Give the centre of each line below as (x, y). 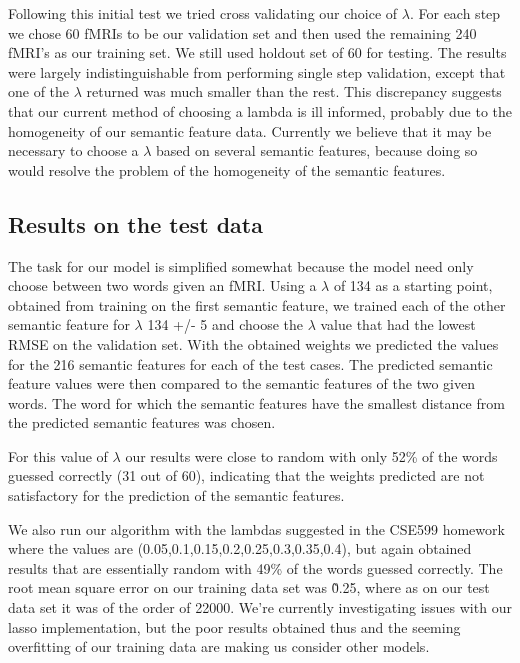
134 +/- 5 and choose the (225, 324)
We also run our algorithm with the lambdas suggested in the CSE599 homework (256, 528)
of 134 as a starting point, (413, 285)
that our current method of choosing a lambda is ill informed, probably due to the (260, 110)
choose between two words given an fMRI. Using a (162, 285)
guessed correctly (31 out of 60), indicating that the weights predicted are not (246, 475)
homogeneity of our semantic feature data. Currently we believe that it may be (250, 130)
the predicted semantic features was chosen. (142, 422)
